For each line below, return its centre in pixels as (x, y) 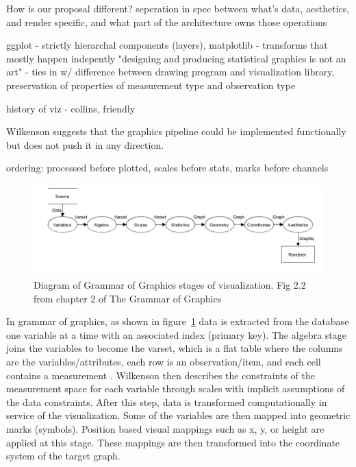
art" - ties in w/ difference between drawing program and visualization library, (170, 72)
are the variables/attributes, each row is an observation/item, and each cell (164, 361)
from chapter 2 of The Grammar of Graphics (128, 298)
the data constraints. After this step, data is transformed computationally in (167, 402)
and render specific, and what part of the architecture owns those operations (167, 22)
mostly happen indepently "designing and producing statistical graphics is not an (176, 58)
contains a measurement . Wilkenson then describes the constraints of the (161, 375)
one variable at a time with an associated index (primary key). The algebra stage (176, 334)
